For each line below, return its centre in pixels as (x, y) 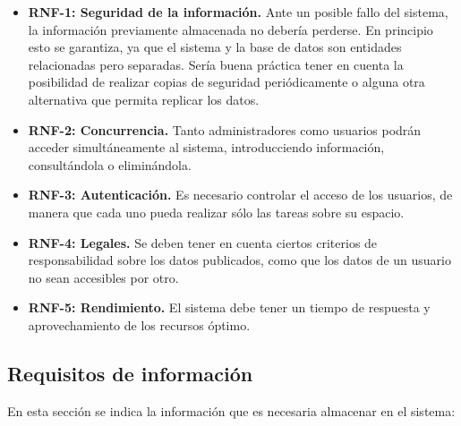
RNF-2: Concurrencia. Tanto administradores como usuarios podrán (225, 129)
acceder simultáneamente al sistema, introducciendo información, (206, 147)
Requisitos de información (130, 373)
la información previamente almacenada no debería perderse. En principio (230, 29)
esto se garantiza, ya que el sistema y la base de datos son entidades (215, 47)
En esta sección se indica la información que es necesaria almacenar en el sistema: (231, 410)
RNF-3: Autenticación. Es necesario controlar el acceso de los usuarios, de (240, 195)
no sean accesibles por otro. (103, 277)
